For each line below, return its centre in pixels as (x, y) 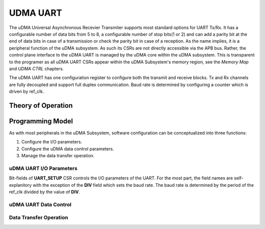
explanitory (20, 185)
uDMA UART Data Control (40, 204)
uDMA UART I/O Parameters (43, 168)
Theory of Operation (41, 105)
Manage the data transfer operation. (58, 156)
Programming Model (41, 121)
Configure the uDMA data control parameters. (68, 149)
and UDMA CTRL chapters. (36, 68)
